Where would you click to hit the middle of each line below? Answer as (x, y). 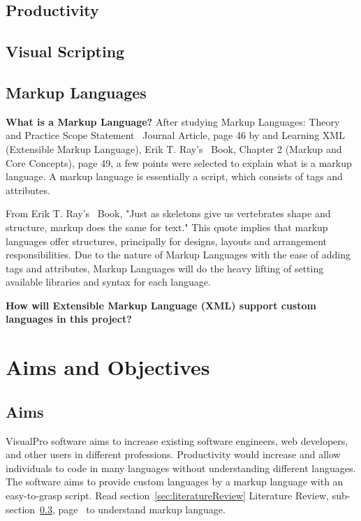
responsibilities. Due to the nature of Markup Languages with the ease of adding (178, 255)
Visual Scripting (65, 51)
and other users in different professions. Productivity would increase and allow (173, 454)
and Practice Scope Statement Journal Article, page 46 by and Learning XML (175, 135)
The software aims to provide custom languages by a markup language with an (175, 482)
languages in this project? (69, 319)
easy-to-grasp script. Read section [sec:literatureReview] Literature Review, (167, 496)
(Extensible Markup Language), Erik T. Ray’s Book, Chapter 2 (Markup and (174, 148)
